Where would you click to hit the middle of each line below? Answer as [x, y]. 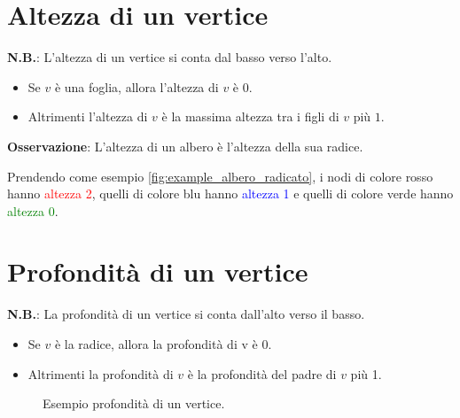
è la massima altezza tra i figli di [250, 116]
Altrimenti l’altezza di [88, 116]
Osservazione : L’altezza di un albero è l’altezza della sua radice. [185, 146]
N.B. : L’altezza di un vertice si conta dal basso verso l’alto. [170, 57]
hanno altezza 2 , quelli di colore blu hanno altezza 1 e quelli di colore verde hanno [230, 194]
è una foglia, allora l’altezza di [136, 86]
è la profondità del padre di [262, 373]
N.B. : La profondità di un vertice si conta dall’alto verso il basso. [186, 314]
